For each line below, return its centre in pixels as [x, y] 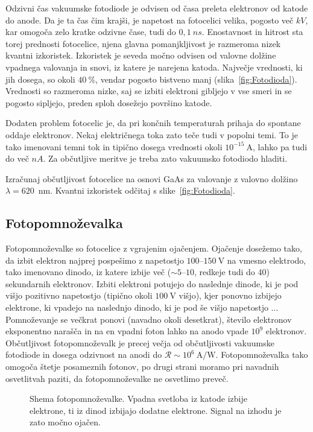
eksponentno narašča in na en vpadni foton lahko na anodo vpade [127, 331]
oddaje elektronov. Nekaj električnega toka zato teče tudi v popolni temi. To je [152, 134]
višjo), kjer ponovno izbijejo [230, 295]
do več [17, 158]
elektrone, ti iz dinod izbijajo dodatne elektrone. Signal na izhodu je [156, 410]
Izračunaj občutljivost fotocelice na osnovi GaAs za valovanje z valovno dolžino [152, 178]
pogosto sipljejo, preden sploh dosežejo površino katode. [109, 102]
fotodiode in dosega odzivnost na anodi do [84, 354]
